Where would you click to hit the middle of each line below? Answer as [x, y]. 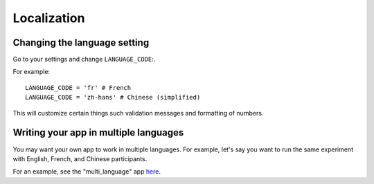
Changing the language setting [81, 43]
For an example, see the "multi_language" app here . [87, 172]
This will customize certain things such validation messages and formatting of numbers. [138, 113]
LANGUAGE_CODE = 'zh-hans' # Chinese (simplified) [113, 98]
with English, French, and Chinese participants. [80, 158]
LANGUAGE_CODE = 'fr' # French [78, 88]
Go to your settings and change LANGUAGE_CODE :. [84, 59]
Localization [49, 18]
